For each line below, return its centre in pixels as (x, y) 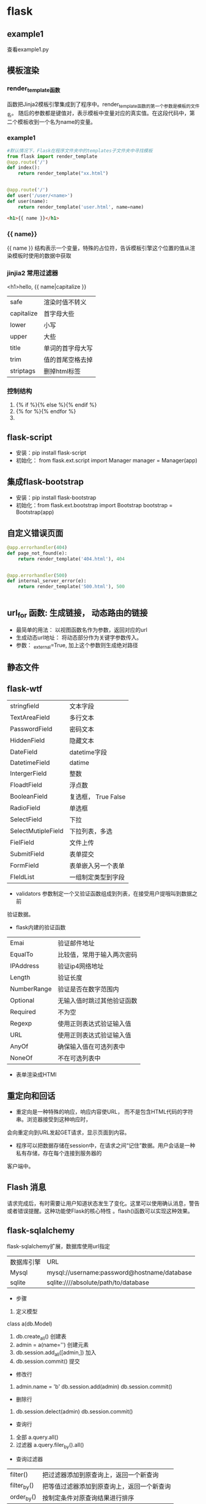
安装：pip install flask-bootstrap (56, 497)
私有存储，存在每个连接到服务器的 (59, 1153)
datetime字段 (88, 753)
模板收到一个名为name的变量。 (57, 121)
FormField (24, 865)
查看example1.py (28, 49)
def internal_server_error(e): (47, 581)
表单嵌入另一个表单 (97, 866)
